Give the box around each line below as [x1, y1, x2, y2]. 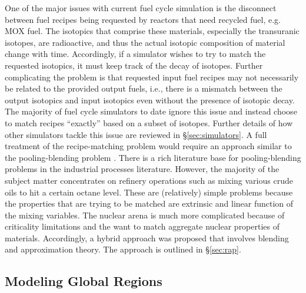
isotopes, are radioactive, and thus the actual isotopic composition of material [5, 36, 285, 48]
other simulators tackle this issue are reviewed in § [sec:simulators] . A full [5, 128, 267, 140]
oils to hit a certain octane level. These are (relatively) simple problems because [5, 186, 293, 198]
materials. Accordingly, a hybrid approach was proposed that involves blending [5, 231, 289, 244]
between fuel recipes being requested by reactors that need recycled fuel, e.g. [5, 13, 281, 25]
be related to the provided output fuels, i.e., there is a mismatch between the [5, 82, 282, 95]
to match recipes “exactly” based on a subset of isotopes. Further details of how [5, 116, 293, 129]
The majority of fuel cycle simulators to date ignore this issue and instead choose [5, 105, 297, 117]
